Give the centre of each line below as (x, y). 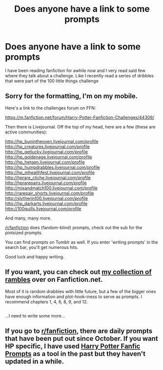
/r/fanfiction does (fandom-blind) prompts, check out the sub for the (74, 227)
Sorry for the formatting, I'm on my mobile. (71, 96)
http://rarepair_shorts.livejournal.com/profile (50, 193)
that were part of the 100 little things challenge (52, 81)
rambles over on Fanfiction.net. (54, 280)
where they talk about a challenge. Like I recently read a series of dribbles (79, 75)
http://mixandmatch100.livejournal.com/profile (51, 188)
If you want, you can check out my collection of (79, 272)
